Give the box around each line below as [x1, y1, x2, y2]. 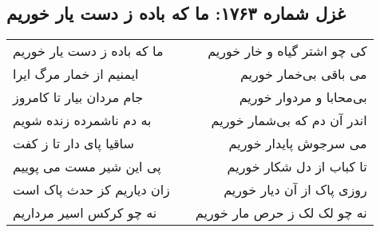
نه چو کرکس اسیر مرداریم [13, 203, 157, 222]
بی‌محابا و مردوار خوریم [239, 88, 367, 107]
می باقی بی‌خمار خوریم [239, 65, 367, 84]
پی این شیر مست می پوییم [13, 157, 161, 176]
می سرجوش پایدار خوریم [228, 134, 367, 153]
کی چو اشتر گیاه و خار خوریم [208, 41, 367, 61]
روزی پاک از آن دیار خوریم [224, 180, 367, 199]
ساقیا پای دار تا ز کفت [13, 134, 134, 153]
